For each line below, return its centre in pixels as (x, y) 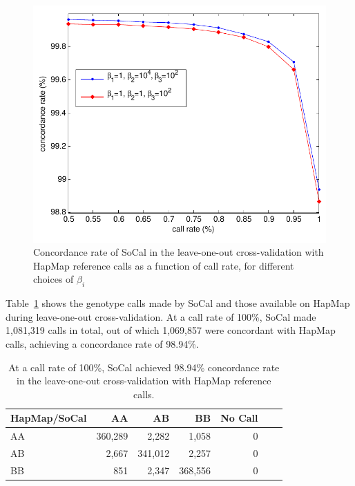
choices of (54, 279)
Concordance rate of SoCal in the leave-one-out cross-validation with (179, 252)
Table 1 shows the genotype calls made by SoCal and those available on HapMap (178, 303)
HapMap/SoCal (49, 418)
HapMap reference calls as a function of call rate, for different (164, 265)
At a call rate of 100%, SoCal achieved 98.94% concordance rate (144, 367)
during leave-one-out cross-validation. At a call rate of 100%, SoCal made (161, 316)
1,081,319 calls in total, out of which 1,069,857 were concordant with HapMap (171, 330)
